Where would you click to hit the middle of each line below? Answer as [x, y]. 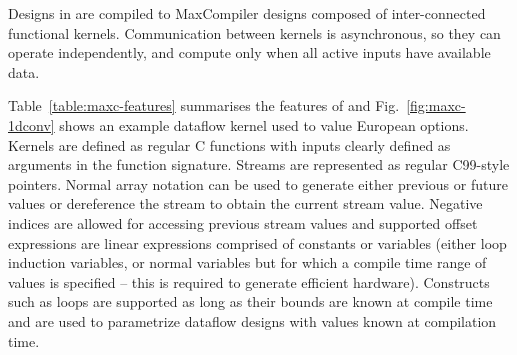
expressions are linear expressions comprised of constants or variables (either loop [257, 242]
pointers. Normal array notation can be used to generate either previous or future [258, 183]
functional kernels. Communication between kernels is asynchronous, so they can [254, 32]
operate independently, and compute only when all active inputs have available [249, 52]
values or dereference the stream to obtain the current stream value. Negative [245, 203]
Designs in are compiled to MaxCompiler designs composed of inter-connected [247, 13]
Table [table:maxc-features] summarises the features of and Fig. [204, 105]
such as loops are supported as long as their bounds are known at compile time [250, 301]
